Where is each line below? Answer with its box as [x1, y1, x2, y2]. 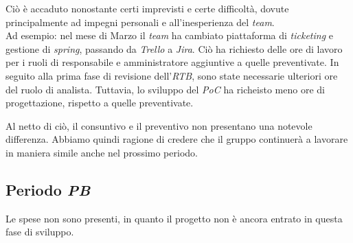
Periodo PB [5, 178, 91, 200]
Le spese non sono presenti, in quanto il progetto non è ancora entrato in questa [5, 211, 343, 225]
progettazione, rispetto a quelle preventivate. [5, 95, 194, 110]
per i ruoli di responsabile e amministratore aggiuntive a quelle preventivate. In [5, 55, 339, 69]
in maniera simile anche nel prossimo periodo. [5, 145, 198, 159]
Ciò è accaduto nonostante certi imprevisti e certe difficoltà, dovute [5, 1, 289, 15]
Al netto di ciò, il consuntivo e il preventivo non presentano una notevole [5, 118, 312, 132]
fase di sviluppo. [5, 224, 74, 239]
